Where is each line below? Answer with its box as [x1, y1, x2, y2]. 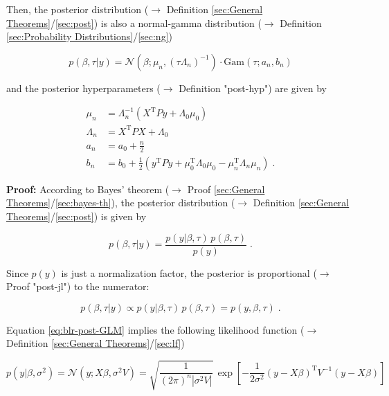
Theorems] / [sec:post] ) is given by [6, 208, 147, 223]
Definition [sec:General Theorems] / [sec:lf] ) [6, 336, 185, 350]
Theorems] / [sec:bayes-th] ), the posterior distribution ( [6, 195, 235, 210]
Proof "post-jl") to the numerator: [6, 279, 150, 294]
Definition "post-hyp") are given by [179, 80, 327, 95]
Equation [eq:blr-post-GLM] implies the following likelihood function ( [6, 322, 305, 336]
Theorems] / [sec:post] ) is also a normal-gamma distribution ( [6, 15, 262, 30]
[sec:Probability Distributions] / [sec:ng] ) [6, 29, 173, 44]
